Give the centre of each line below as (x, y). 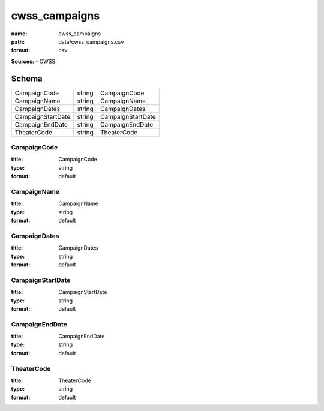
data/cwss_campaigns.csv (91, 41)
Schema (27, 78)
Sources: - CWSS (33, 61)
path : (18, 41)
